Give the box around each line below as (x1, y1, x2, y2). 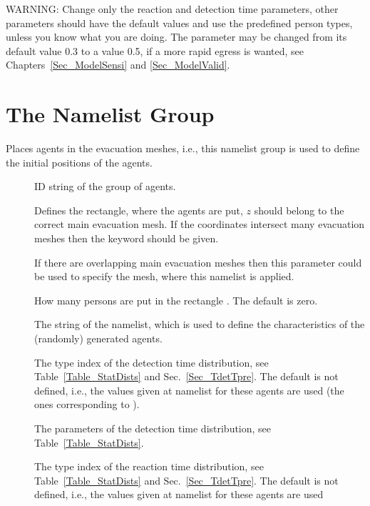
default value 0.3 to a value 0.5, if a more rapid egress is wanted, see (6, 43, 304, 58)
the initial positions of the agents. (6, 154, 153, 169)
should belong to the (254, 202, 344, 217)
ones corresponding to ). (34, 397, 140, 412)
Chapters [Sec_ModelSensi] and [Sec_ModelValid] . (6, 57, 230, 72)
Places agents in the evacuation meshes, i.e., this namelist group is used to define (6, 141, 360, 156)
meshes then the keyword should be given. (34, 231, 219, 246)
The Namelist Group (6, 99, 215, 129)
